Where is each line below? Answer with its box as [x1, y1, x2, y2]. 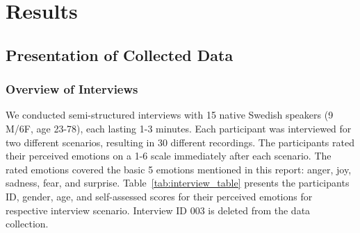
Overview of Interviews [6, 80, 138, 98]
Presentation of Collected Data [6, 44, 234, 65]
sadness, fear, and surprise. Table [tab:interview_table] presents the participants [6, 175, 350, 190]
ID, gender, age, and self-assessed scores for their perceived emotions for [6, 189, 313, 203]
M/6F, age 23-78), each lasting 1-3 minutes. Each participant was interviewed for [6, 121, 352, 135]
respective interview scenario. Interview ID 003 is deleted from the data [6, 202, 311, 217]
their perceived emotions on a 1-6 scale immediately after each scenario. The [6, 148, 332, 163]
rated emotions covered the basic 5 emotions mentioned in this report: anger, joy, [6, 162, 352, 176]
